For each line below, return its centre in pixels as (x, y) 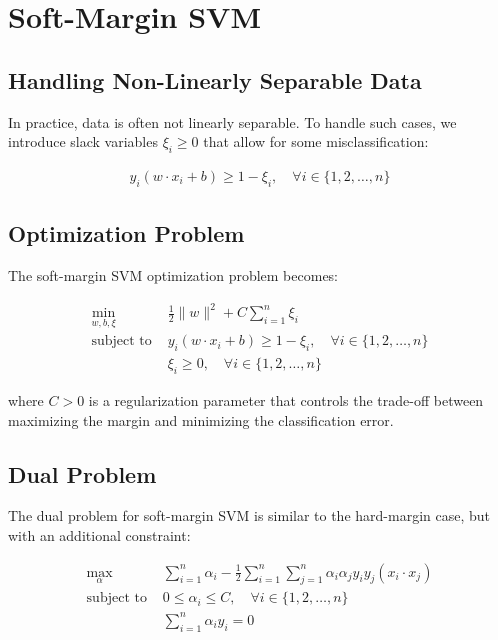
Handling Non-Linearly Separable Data (215, 79)
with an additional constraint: (99, 534)
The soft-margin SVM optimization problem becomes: (173, 275)
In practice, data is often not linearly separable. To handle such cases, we (232, 121)
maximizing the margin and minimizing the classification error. (201, 419)
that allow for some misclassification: (316, 141)
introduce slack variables (83, 141)
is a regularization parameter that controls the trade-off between (286, 400)
